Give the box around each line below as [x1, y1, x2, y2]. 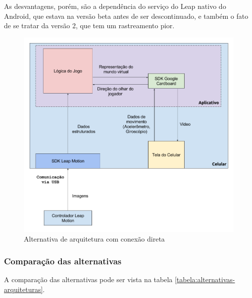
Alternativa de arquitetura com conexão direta [24, 234, 165, 244]
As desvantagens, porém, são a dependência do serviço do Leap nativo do [4, 1, 226, 11]
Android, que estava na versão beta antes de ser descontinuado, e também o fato [4, 10, 249, 21]
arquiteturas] [4, 284, 43, 294]
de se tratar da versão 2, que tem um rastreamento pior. [4, 20, 175, 31]
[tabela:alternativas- [174, 274, 235, 285]
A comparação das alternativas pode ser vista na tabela [4, 274, 173, 285]
